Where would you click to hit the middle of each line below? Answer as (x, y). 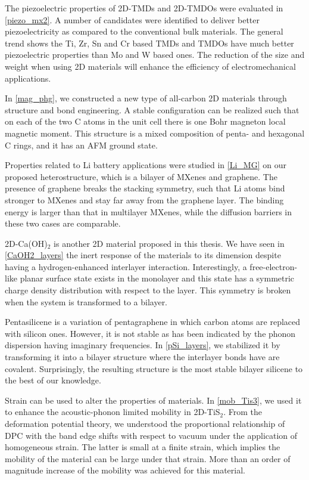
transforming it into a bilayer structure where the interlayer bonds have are (142, 357)
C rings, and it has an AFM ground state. (81, 145)
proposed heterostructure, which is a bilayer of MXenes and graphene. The (141, 176)
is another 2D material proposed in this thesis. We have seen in (169, 243)
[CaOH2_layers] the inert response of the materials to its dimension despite (143, 255)
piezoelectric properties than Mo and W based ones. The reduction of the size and (155, 55)
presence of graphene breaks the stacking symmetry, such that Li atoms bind (145, 188)
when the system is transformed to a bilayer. (86, 301)
